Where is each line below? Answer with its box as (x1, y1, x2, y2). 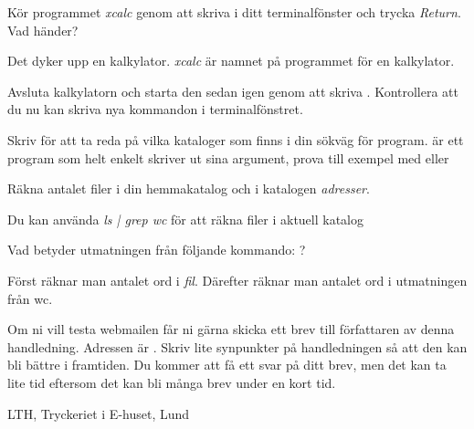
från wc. (7, 288, 53, 308)
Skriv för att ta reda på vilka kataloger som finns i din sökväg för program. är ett (7, 130, 464, 149)
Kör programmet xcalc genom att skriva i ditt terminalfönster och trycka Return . (7, 3, 461, 21)
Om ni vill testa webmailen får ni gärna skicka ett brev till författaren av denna (7, 319, 455, 339)
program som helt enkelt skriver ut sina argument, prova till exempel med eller (7, 148, 449, 167)
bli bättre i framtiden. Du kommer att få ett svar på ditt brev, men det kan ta (7, 355, 447, 374)
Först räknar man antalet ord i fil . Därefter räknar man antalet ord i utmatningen (7, 270, 468, 289)
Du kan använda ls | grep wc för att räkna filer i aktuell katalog (7, 209, 364, 228)
